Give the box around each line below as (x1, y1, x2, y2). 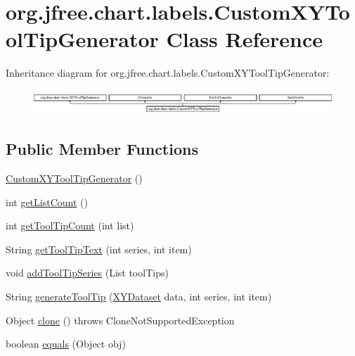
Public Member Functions (6, 138, 198, 160)
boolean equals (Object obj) (6, 336, 126, 351)
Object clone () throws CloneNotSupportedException (6, 312, 235, 327)
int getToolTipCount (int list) (6, 218, 134, 233)
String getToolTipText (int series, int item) (6, 241, 192, 256)
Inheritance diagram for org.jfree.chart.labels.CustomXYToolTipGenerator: (6, 65, 330, 80)
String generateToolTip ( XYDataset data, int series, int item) (6, 288, 272, 303)
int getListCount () (6, 194, 88, 209)
